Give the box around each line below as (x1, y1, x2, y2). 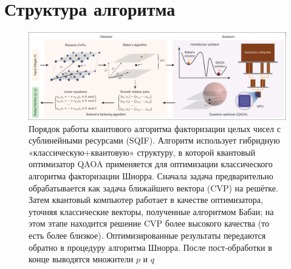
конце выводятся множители (29, 253, 134, 265)
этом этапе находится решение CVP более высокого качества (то (29, 217, 270, 230)
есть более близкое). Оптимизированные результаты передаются (29, 228, 266, 241)
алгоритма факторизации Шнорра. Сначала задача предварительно (29, 170, 273, 182)
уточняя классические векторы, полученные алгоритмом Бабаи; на (29, 205, 274, 218)
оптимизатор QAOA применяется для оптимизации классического (29, 158, 273, 170)
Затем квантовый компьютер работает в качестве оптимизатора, (29, 193, 263, 206)
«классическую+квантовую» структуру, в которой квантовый (29, 145, 256, 158)
